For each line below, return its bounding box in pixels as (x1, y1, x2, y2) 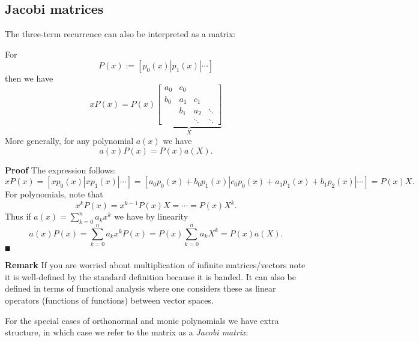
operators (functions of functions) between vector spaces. (5, 293, 214, 306)
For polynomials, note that (5, 188, 103, 200)
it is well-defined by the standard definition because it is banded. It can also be (5, 270, 296, 283)
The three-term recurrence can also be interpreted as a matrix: (5, 28, 236, 40)
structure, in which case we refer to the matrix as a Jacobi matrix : (5, 326, 249, 338)
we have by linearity (114, 210, 188, 223)
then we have (5, 72, 53, 85)
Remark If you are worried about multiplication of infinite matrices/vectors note (5, 259, 306, 271)
